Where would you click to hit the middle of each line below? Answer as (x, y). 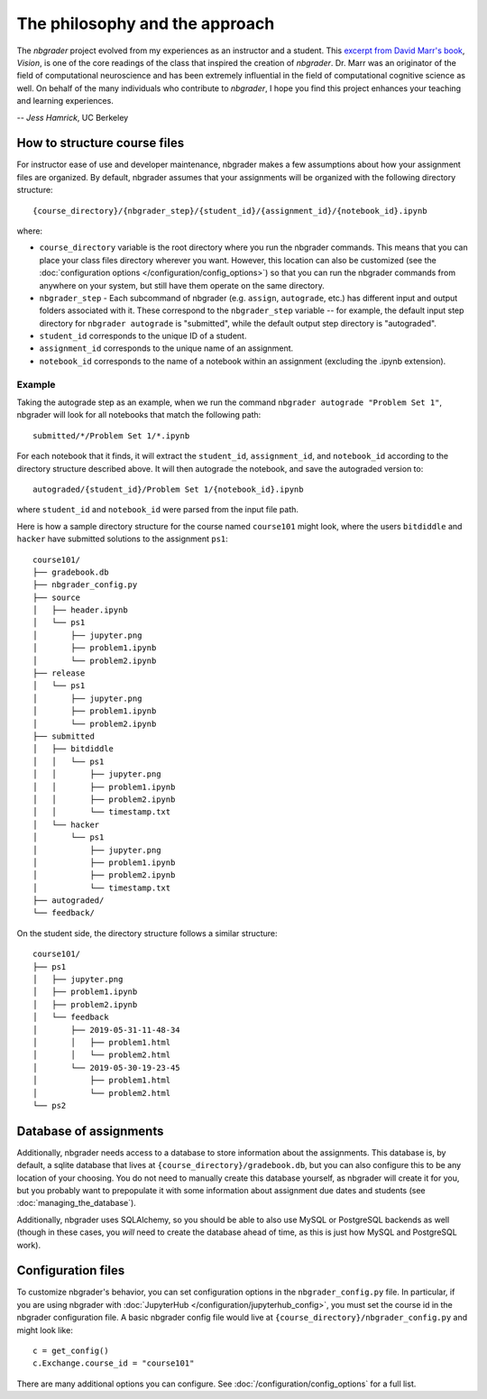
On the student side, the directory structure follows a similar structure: (147, 933)
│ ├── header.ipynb (80, 610)
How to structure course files (101, 143)
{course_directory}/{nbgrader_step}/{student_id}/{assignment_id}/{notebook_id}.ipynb (230, 211)
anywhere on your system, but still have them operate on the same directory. (182, 285)
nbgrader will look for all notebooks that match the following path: (139, 415)
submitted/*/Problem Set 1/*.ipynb (111, 436)
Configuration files (71, 1270)
